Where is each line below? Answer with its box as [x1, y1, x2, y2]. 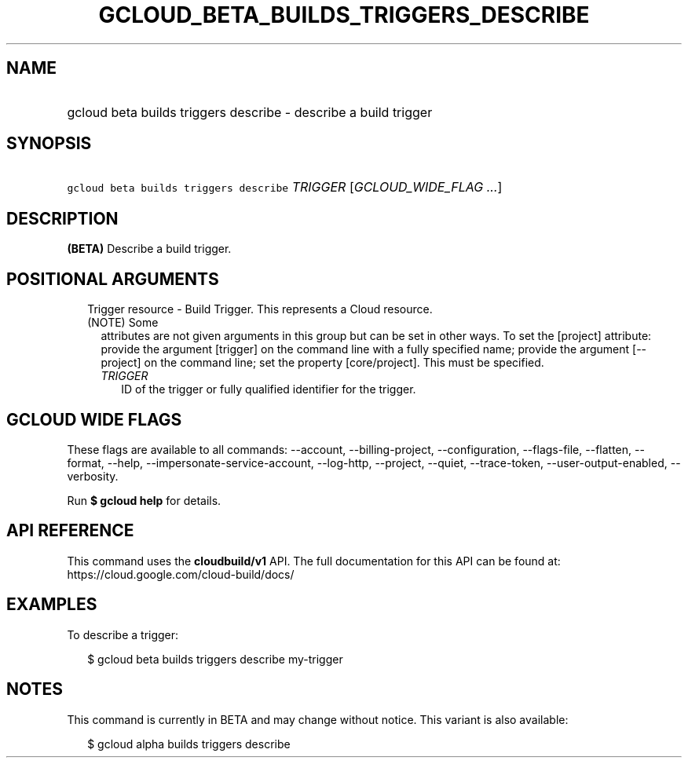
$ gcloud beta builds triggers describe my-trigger [87, 652, 343, 666]
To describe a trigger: [67, 627, 179, 642]
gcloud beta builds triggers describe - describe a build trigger [67, 104, 433, 120]
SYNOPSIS [6, 133, 92, 154]
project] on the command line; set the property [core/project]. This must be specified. [101, 356, 544, 370]
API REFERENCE [6, 521, 134, 541]
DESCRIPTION [6, 208, 119, 228]
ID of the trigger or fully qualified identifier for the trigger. [121, 382, 416, 397]
